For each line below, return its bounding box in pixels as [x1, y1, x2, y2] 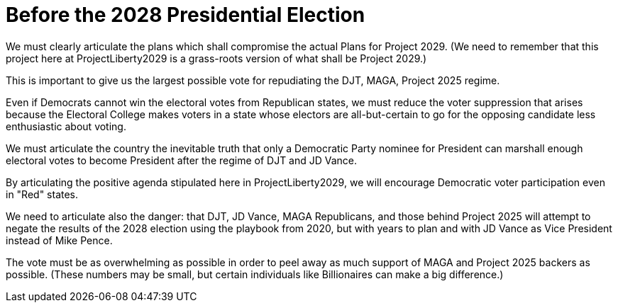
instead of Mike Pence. [6, 234, 113, 246]
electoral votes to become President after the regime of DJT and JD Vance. [6, 154, 358, 166]
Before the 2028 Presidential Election [6, 3, 365, 27]
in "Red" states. [6, 188, 79, 200]
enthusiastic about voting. [6, 120, 126, 132]
